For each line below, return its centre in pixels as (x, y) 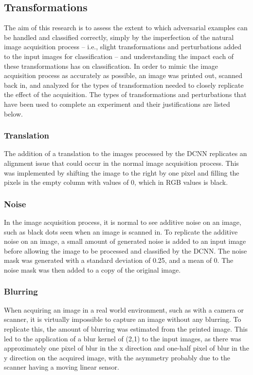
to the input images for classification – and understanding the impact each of (119, 56)
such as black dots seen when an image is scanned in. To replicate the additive (121, 231)
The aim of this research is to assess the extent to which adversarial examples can (126, 28)
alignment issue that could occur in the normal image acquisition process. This (121, 163)
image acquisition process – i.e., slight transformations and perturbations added (123, 47)
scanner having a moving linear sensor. (62, 367)
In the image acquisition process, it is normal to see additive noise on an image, (123, 222)
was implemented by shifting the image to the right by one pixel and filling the (122, 172)
